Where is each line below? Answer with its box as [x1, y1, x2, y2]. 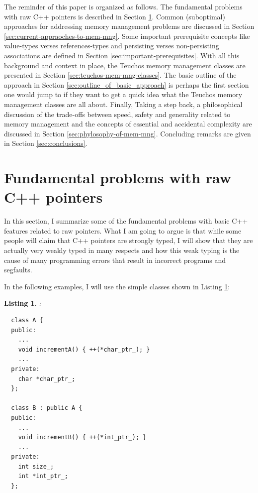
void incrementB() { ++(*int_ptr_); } [18, 434, 147, 441]
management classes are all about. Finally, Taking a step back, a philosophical [4, 99, 243, 109]
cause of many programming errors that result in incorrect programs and [4, 254, 226, 265]
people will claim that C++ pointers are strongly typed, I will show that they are [4, 235, 253, 246]
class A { [11, 316, 43, 324]
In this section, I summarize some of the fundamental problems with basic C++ [4, 216, 248, 226]
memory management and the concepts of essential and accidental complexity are [4, 119, 252, 129]
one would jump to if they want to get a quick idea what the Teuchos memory [4, 89, 243, 100]
